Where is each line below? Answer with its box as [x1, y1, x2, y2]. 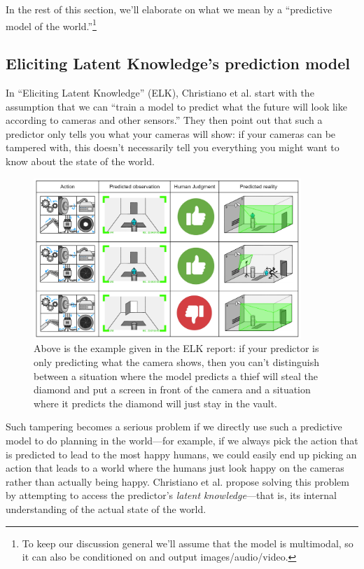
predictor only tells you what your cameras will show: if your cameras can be [6, 126, 336, 141]
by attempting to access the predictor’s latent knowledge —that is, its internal [6, 488, 337, 503]
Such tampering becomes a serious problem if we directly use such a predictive [6, 419, 342, 434]
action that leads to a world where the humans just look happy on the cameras [6, 461, 344, 475]
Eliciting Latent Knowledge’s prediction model [6, 52, 350, 74]
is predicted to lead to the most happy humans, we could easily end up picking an [6, 447, 357, 461]
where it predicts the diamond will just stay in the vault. [34, 395, 277, 410]
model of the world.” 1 [6, 16, 97, 33]
